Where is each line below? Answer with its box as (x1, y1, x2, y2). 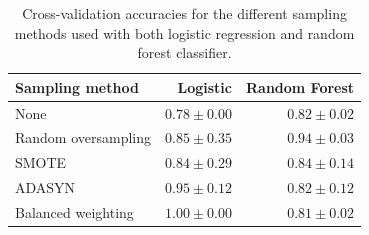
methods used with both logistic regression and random (14, 22, 355, 43)
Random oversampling (15, 127, 152, 148)
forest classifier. (137, 42, 232, 63)
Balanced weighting (15, 202, 134, 222)
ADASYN (15, 177, 76, 198)
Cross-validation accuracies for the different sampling (22, 3, 347, 23)
